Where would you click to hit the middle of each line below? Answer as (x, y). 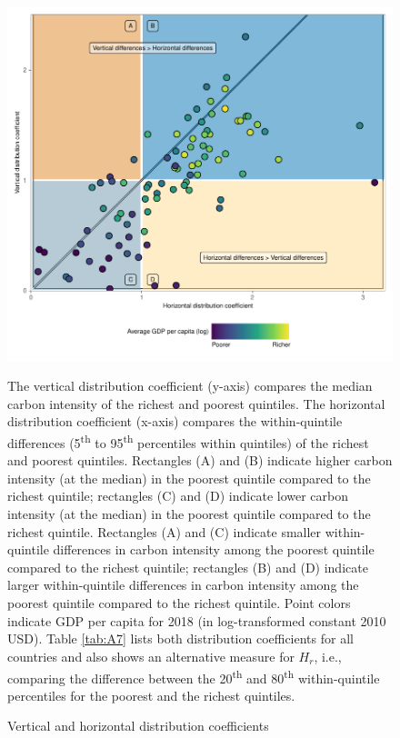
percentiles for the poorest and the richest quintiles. (151, 695)
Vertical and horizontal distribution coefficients (138, 726)
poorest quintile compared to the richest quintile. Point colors (179, 603)
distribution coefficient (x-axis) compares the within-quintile (175, 421)
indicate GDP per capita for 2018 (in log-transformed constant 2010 (197, 620)
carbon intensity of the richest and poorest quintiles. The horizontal (196, 403)
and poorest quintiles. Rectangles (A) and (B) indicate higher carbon (200, 460)
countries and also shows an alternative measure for (151, 657)
